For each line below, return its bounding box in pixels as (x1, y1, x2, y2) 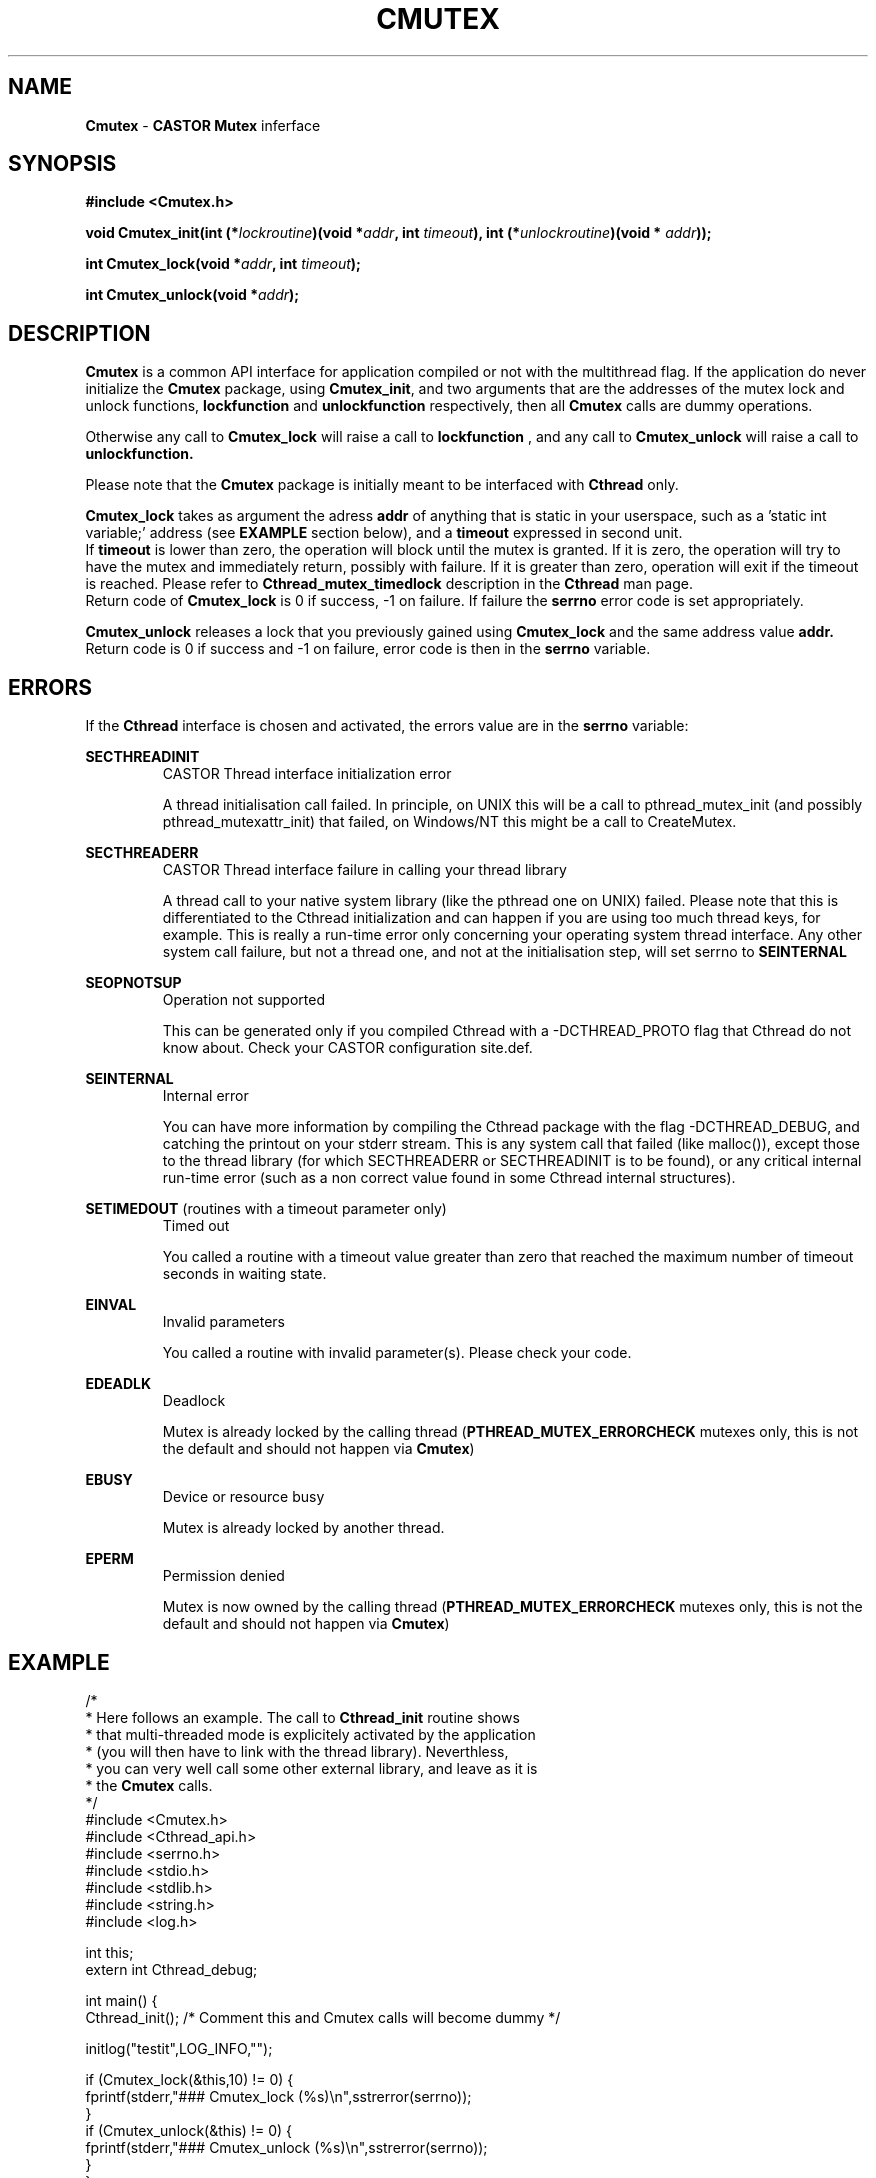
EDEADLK (85, 1375, 152, 1393)
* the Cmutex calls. (85, 1776, 213, 1794)
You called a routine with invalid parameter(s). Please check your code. (162, 1344, 632, 1362)
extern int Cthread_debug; (85, 1960, 258, 1978)
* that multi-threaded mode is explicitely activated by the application (85, 1725, 536, 1743)
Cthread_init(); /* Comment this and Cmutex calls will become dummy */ (85, 2008, 561, 2026)
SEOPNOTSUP (85, 974, 182, 992)
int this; (85, 1943, 134, 1961)
